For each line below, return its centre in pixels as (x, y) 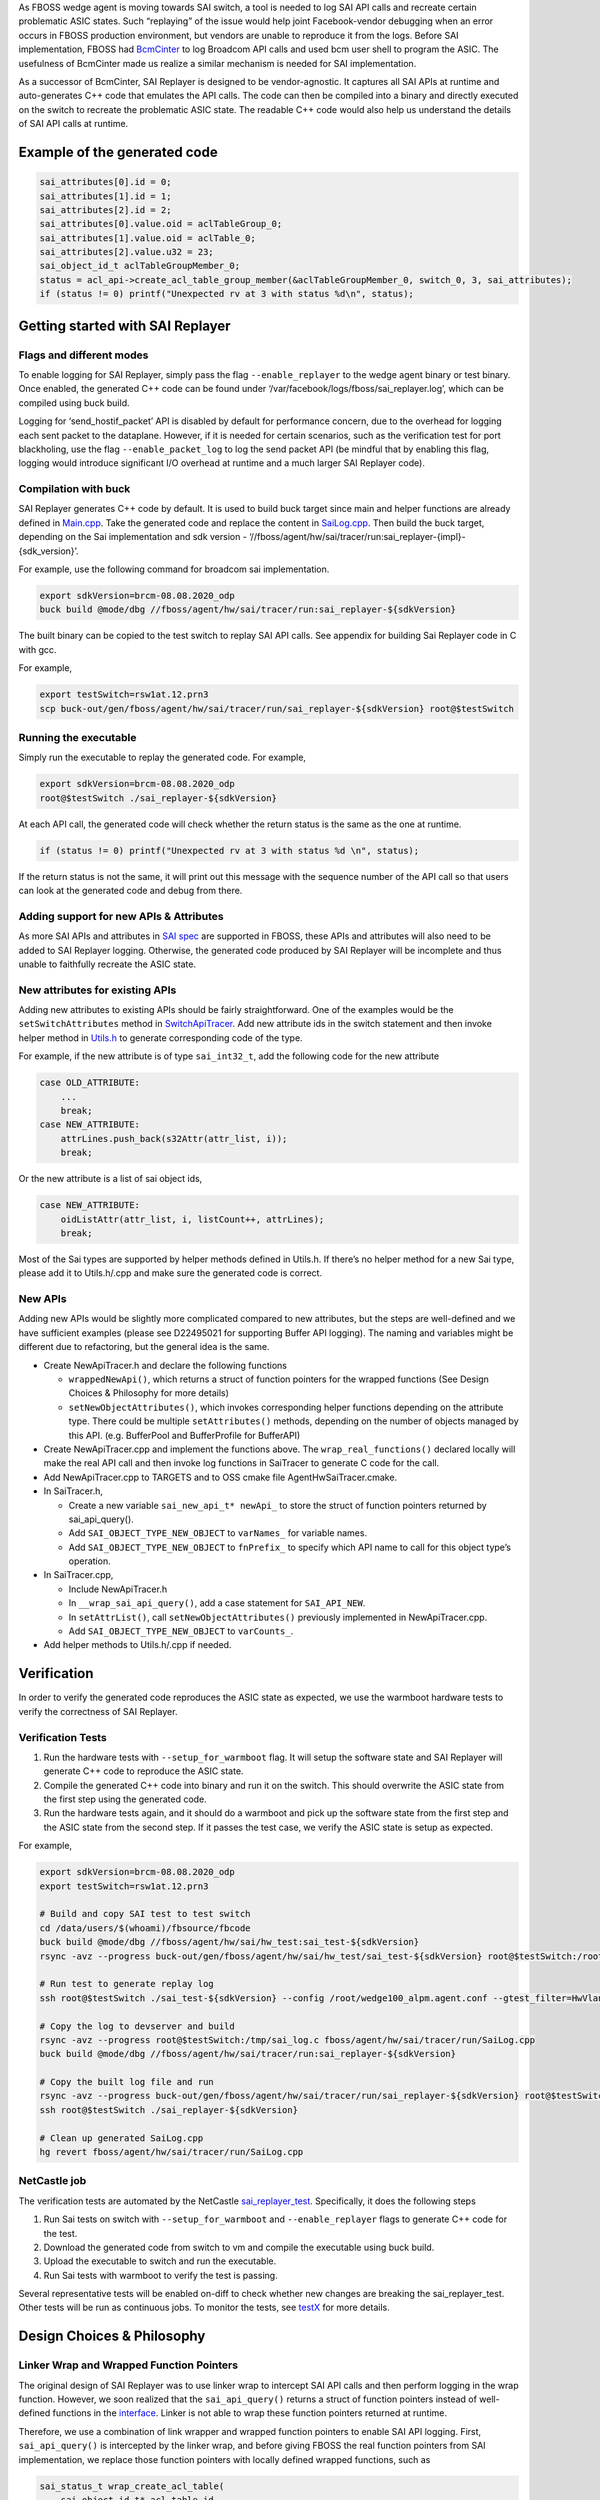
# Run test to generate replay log (126, 1984)
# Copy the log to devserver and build (137, 2026)
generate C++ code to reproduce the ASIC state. (143, 1771)
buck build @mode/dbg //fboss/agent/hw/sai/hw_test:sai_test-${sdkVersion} (229, 1942)
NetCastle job (52, 2181)
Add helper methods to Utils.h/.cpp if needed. (137, 1645)
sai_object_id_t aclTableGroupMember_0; (139, 266)
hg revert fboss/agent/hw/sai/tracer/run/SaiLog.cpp (171, 2152)
